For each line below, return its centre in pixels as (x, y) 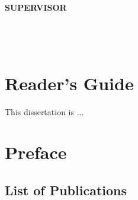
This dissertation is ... (44, 111)
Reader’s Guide (69, 83)
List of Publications (66, 190)
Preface (36, 152)
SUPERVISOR (36, 7)
